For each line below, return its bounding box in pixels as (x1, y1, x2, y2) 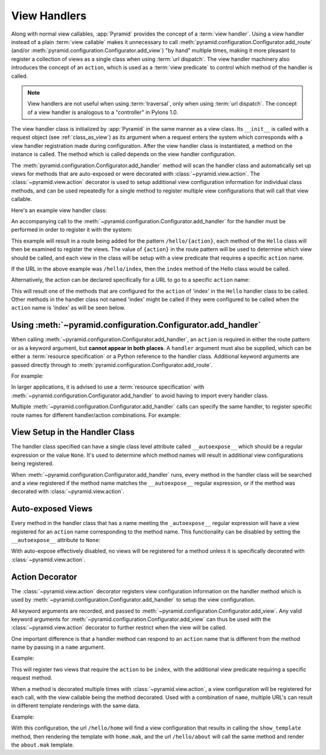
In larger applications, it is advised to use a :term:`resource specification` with (11, 383, 205, 390)
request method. (11, 674, 53, 681)
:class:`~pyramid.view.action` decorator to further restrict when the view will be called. (11, 624, 227, 631)
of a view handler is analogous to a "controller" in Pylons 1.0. (27, 109, 178, 116)
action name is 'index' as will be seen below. (11, 304, 126, 311)
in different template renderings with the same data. (11, 702, 140, 709)
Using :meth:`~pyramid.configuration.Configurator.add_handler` (11, 320, 261, 330)
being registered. (11, 460, 54, 467)
